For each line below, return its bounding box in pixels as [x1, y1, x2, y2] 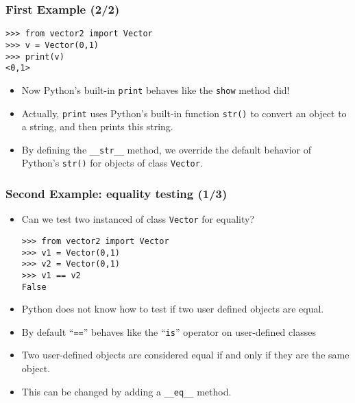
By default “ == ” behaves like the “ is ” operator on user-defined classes [21, 324, 316, 339]
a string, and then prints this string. [21, 119, 173, 134]
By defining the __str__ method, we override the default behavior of [21, 142, 312, 156]
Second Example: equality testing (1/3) [5, 184, 228, 201]
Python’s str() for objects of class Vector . [21, 156, 203, 170]
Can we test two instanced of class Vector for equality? [21, 212, 254, 226]
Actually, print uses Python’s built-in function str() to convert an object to [21, 106, 347, 120]
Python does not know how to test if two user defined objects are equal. [21, 302, 324, 316]
